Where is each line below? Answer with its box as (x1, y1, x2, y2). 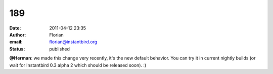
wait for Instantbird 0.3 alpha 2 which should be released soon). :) (9, 62, 147, 68)
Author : (9, 31, 26, 37)
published (49, 45, 70, 52)
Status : (9, 45, 25, 52)
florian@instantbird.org (49, 39, 98, 45)
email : (9, 39, 23, 45)
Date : (9, 25, 21, 31)
